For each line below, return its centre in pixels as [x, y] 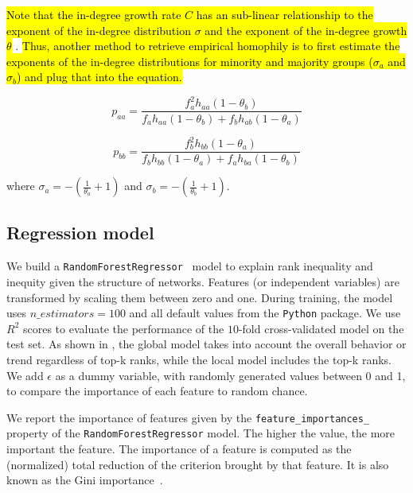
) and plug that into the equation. [99, 77]
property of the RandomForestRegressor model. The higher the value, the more [201, 433]
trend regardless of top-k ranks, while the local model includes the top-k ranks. [199, 359]
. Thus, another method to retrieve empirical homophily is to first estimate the [208, 46]
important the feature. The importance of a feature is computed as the [179, 449]
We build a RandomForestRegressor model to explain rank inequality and [190, 266]
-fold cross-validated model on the [321, 328]
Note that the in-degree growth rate [94, 14]
